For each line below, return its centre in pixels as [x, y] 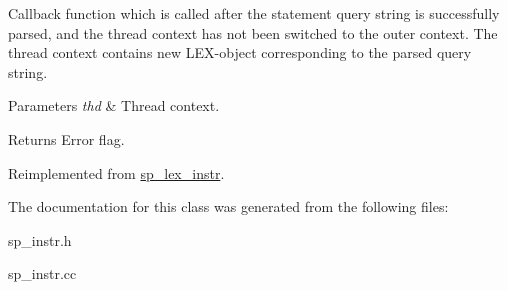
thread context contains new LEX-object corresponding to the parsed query [240, 52]
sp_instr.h [40, 239]
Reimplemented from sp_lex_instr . [116, 172]
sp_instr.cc [42, 273]
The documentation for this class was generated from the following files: [228, 206]
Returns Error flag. [66, 138]
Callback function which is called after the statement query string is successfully [254, 13]
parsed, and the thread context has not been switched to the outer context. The [253, 32]
